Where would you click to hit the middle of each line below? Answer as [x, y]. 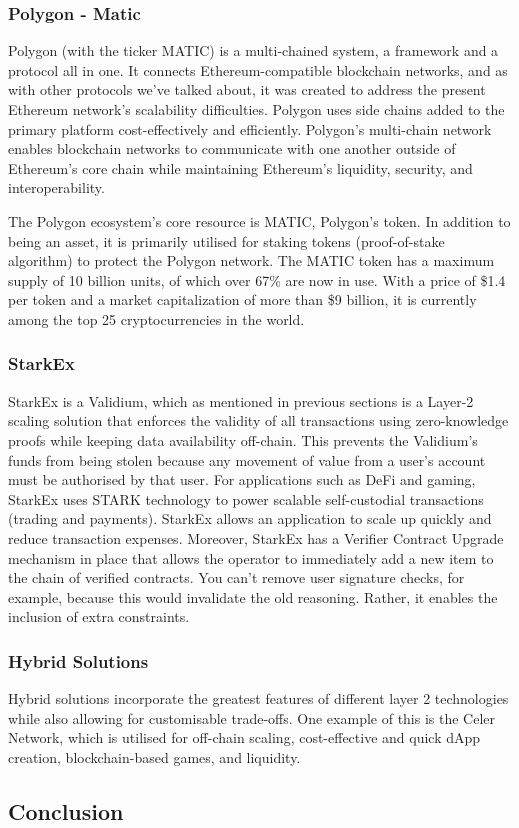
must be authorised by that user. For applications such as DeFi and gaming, [242, 479]
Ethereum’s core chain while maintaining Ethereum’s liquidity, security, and [240, 167]
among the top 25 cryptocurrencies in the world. [156, 318]
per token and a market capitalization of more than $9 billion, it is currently [242, 299]
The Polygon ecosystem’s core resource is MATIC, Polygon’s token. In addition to [259, 220]
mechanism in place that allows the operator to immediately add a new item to [251, 557]
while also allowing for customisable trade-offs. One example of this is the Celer [252, 717]
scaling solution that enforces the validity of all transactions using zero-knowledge [258, 420]
